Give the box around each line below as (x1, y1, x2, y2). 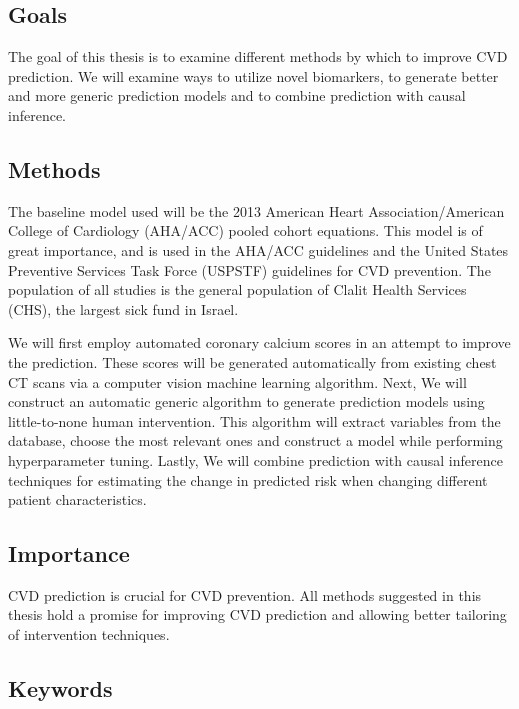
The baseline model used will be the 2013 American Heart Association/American (8, 200, 505, 221)
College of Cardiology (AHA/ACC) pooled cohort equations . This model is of (8, 220, 483, 241)
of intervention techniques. (8, 624, 170, 645)
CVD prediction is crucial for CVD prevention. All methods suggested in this (8, 584, 482, 605)
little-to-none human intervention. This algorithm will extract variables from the (8, 410, 501, 431)
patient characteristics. (8, 489, 147, 510)
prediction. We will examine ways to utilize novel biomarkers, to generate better (8, 65, 499, 86)
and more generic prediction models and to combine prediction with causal (8, 85, 466, 106)
